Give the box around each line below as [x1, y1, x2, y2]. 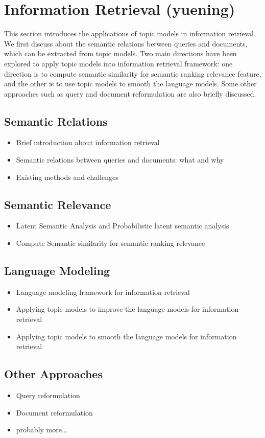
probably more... [16, 424, 68, 435]
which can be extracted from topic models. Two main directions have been [4, 48, 237, 59]
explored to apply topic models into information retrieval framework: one [4, 58, 233, 68]
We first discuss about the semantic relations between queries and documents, [4, 38, 248, 49]
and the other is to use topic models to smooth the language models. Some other [4, 78, 257, 89]
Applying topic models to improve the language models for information [16, 304, 239, 314]
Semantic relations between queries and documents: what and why [16, 154, 224, 165]
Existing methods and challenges [16, 171, 118, 182]
